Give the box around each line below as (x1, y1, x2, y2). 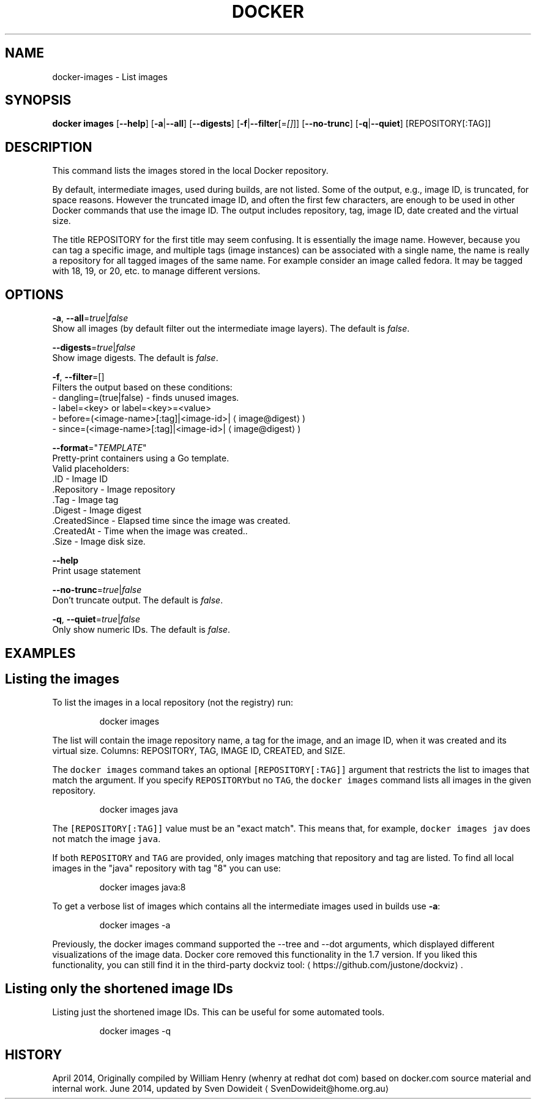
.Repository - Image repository (52, 484, 176, 495)
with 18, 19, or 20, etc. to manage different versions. (52, 266, 261, 277)
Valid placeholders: (52, 463, 129, 474)
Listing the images (5, 671, 119, 687)
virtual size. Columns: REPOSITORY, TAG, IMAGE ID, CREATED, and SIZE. (52, 745, 346, 756)
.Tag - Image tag (52, 494, 119, 505)
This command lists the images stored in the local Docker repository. (52, 165, 329, 176)
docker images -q (99, 1026, 171, 1037)
